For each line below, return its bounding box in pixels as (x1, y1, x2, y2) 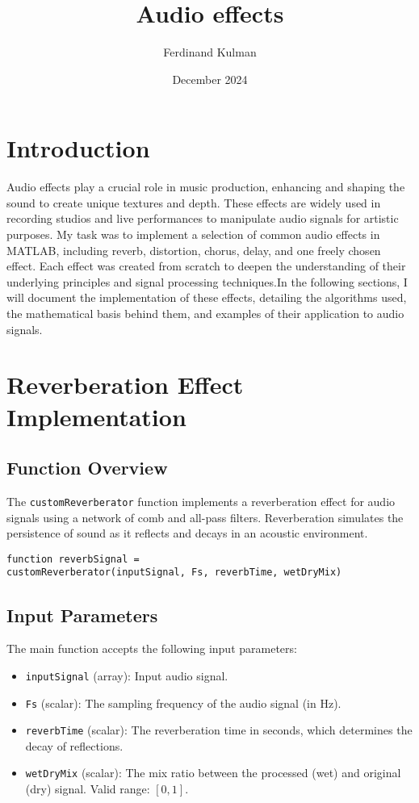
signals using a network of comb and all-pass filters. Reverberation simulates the (6, 508, 404, 525)
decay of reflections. (25, 737, 124, 754)
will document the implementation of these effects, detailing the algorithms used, (6, 289, 407, 306)
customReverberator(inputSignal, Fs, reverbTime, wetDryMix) (6, 567, 342, 579)
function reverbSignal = (6, 553, 140, 565)
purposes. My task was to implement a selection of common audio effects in (6, 226, 380, 243)
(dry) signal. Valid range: (25, 780, 150, 797)
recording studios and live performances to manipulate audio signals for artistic (6, 210, 399, 227)
